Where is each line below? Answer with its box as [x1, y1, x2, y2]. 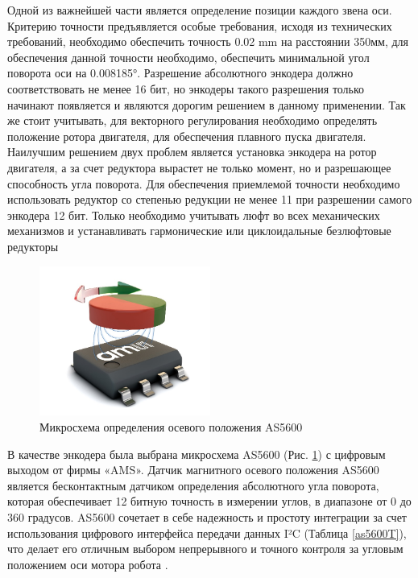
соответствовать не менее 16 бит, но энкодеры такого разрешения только [7, 80, 365, 97]
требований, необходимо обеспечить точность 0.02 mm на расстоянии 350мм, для [7, 33, 409, 50]
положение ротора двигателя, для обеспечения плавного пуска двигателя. [7, 127, 366, 144]
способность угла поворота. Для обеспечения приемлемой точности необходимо [7, 175, 400, 192]
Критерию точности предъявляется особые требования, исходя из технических [7, 17, 392, 34]
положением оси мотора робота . [7, 555, 168, 572]
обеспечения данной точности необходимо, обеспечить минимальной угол [7, 48, 370, 65]
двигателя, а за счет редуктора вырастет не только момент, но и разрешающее [7, 159, 391, 175]
